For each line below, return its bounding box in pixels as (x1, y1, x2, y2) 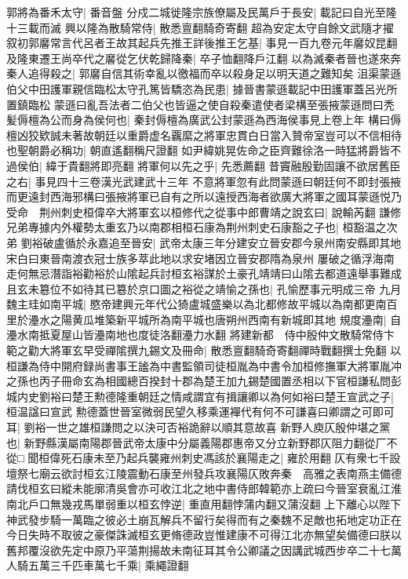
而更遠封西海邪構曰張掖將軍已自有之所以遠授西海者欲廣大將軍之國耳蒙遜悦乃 (6, 188, 402, 205)
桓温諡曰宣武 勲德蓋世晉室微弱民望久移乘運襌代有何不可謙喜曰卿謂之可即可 (6, 403, 395, 420)
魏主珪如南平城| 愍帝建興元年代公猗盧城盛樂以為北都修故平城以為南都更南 (6, 296, 387, 312)
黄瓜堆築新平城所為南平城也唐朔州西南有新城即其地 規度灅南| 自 (71, 311, 402, 327)
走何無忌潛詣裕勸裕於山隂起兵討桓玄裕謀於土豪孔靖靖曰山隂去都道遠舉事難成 (6, 265, 402, 282)
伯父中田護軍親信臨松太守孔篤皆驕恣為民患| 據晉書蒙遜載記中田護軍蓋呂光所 (6, 80, 398, 96)
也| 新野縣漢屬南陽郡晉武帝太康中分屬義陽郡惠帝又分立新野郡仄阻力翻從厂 (6, 434, 387, 450)
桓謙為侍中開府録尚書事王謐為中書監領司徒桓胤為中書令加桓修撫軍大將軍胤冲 (6, 357, 402, 373)
